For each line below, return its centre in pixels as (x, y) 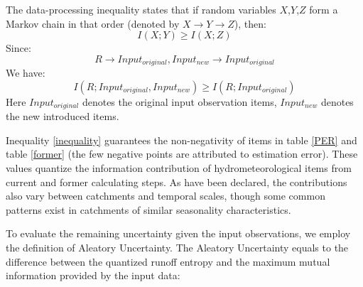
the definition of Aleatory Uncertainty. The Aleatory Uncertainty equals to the (177, 248)
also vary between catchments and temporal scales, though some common (166, 196)
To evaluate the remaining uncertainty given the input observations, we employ (178, 233)
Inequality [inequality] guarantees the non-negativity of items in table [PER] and (181, 140)
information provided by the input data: (93, 275)
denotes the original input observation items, (179, 101)
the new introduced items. (63, 116)
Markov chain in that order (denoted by (93, 23)
